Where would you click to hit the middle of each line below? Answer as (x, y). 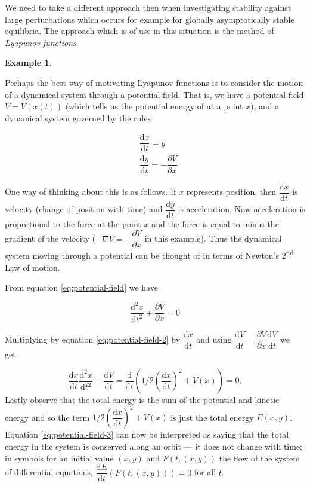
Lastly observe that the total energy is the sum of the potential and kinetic (142, 400)
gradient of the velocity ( (50, 238)
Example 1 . (28, 62)
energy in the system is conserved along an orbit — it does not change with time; (154, 446)
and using (214, 339)
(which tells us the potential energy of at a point (154, 106)
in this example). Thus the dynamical (213, 238)
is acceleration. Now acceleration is (241, 209)
